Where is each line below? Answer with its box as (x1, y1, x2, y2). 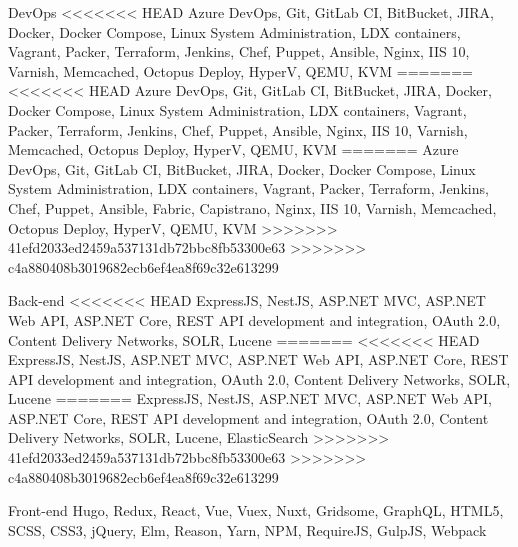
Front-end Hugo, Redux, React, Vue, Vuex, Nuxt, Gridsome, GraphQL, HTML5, (8, 500, 504, 521)
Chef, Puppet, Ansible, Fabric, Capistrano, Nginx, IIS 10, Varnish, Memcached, (8, 197, 497, 218)
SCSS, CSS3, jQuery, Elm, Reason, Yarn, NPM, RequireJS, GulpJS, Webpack (8, 519, 487, 540)
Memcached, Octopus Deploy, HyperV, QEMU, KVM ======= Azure (8, 139, 459, 160)
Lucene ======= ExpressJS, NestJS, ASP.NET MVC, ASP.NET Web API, (8, 388, 492, 409)
